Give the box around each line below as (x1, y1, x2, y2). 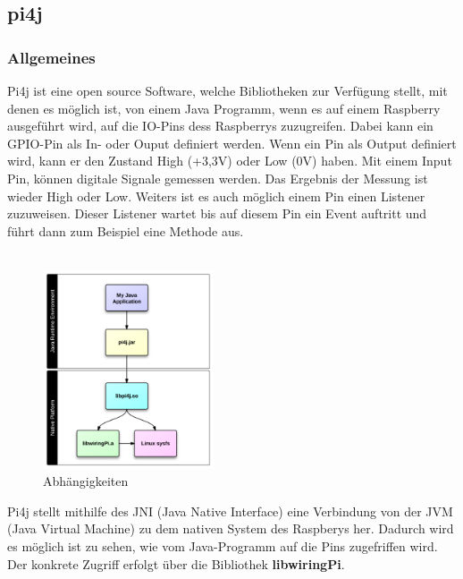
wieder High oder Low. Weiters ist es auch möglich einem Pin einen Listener (7, 186, 425, 205)
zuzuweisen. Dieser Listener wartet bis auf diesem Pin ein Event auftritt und (7, 204, 427, 223)
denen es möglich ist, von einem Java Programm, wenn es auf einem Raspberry (7, 98, 441, 117)
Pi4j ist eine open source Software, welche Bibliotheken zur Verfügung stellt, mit (7, 81, 448, 99)
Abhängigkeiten (43, 472, 129, 490)
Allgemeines (7, 46, 96, 68)
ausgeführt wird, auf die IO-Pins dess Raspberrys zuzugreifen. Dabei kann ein (7, 116, 434, 135)
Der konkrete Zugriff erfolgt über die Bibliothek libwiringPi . (7, 554, 345, 573)
